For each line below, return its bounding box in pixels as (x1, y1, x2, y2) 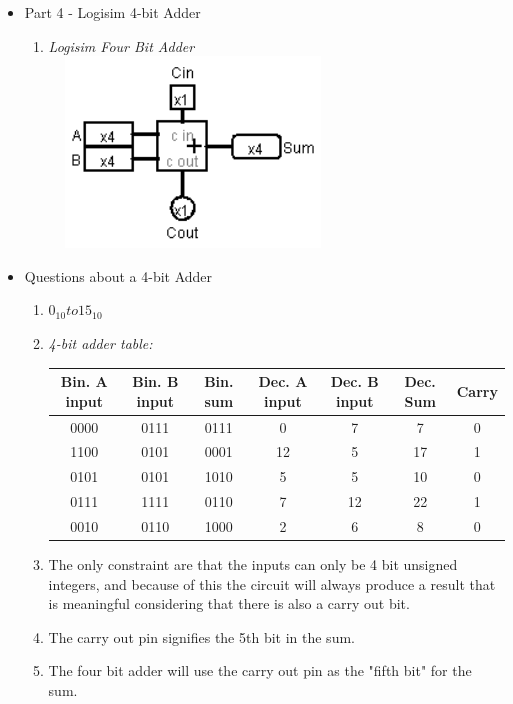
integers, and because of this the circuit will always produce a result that (48, 573, 496, 594)
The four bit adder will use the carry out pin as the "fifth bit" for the (48, 660, 472, 681)
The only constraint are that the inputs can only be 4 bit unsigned (48, 553, 458, 574)
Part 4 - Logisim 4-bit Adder (24, 2, 201, 22)
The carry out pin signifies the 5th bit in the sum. (48, 626, 355, 647)
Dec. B (330, 371, 379, 392)
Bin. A (60, 371, 108, 392)
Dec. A (258, 371, 308, 392)
